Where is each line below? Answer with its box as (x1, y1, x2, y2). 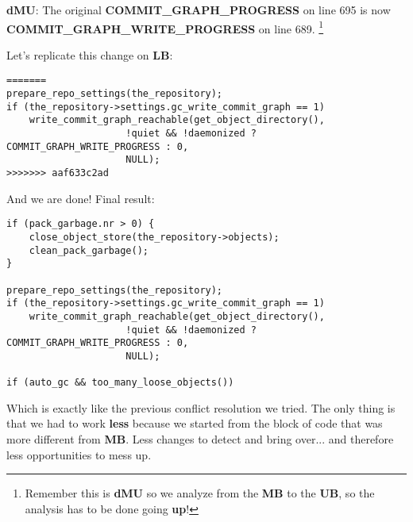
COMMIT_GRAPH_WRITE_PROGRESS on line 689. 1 (6, 17, 324, 36)
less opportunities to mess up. (6, 446, 152, 463)
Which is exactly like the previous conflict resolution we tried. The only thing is (6, 399, 396, 416)
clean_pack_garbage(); (29, 244, 149, 256)
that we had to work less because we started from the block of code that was (6, 415, 383, 432)
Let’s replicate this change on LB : (6, 46, 173, 63)
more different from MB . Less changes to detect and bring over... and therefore (6, 431, 394, 447)
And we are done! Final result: (6, 190, 155, 206)
